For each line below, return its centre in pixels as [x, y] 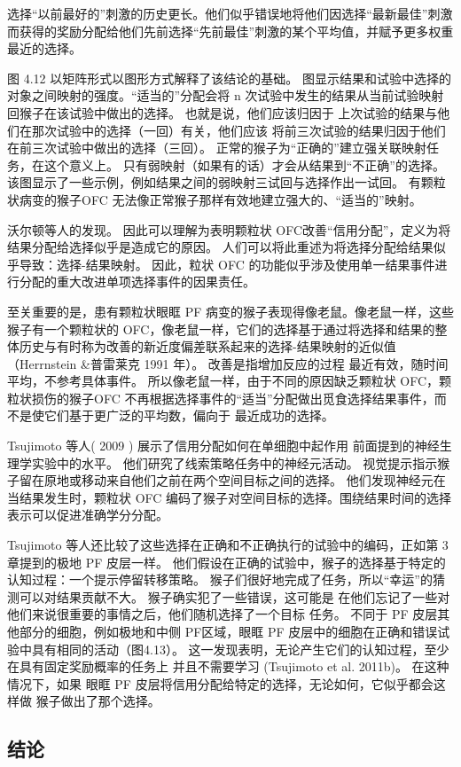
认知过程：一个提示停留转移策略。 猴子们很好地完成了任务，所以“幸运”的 [220, 579]
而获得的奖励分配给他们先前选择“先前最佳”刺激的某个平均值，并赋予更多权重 [230, 31]
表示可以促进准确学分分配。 [88, 515]
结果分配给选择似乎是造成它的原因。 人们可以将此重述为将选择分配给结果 [220, 247]
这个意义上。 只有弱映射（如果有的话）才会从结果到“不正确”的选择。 [244, 164]
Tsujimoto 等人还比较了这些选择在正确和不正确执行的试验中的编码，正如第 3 [228, 545]
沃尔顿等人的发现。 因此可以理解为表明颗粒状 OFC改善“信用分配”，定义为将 [229, 229]
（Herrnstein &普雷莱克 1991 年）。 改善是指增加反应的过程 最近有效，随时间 [228, 363]
